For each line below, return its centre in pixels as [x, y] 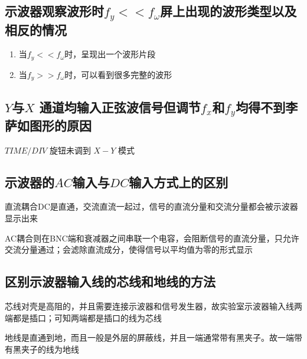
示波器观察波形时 [54, 11]
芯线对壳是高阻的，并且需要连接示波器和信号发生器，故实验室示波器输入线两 [153, 306]
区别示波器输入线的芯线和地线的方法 [110, 281]
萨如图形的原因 [48, 125]
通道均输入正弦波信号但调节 [120, 107]
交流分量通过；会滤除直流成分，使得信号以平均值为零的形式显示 [129, 249]
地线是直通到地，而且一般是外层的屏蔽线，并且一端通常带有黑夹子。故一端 [149, 337]
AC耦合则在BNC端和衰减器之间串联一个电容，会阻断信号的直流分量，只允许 [152, 238]
